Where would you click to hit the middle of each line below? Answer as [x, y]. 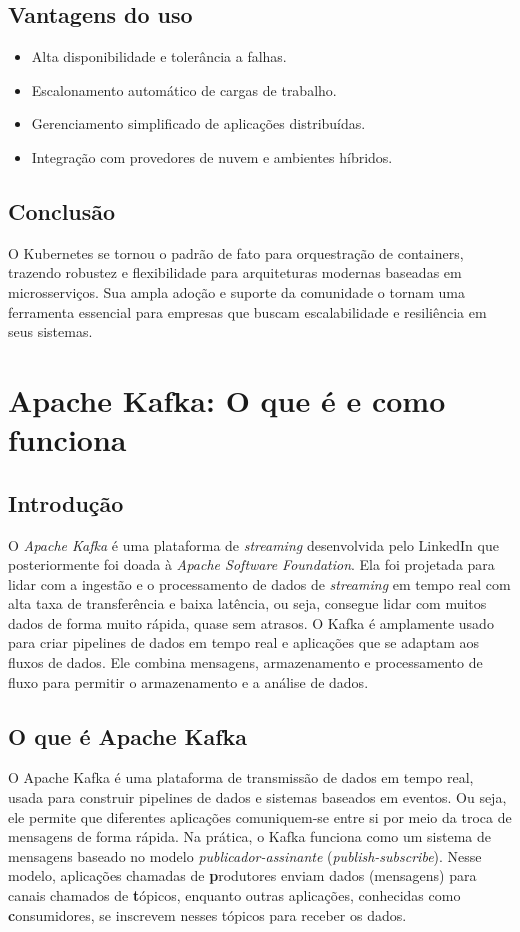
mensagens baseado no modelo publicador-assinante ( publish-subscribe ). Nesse [245, 855]
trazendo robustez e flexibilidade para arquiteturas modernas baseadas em [235, 272]
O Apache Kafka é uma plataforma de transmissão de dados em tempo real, [241, 777]
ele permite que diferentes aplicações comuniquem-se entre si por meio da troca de [260, 816]
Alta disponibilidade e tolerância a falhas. [159, 56]
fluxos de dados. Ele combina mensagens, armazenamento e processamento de [245, 662]
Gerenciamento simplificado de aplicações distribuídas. [198, 123]
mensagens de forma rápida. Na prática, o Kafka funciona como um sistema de [250, 836]
